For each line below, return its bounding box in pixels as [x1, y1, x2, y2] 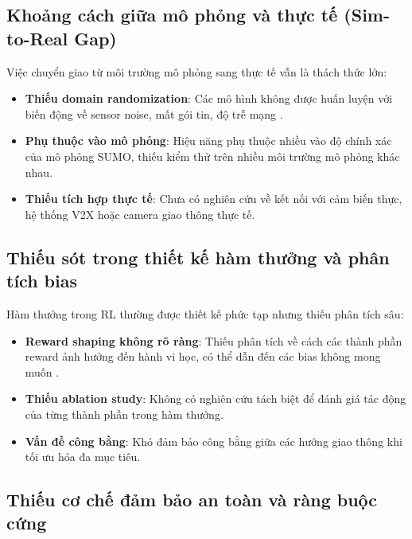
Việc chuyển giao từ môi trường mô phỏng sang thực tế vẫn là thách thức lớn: [6, 63, 387, 80]
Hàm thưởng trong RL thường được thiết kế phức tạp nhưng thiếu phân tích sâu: [6, 305, 404, 322]
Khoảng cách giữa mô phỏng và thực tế [6, 2, 338, 27]
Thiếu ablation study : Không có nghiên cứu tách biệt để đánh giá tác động [25, 390, 406, 407]
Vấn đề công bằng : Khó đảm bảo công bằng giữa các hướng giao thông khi [25, 432, 402, 449]
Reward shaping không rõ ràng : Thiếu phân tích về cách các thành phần [25, 332, 402, 349]
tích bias [6, 268, 77, 293]
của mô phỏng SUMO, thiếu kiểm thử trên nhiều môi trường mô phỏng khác [25, 147, 400, 164]
